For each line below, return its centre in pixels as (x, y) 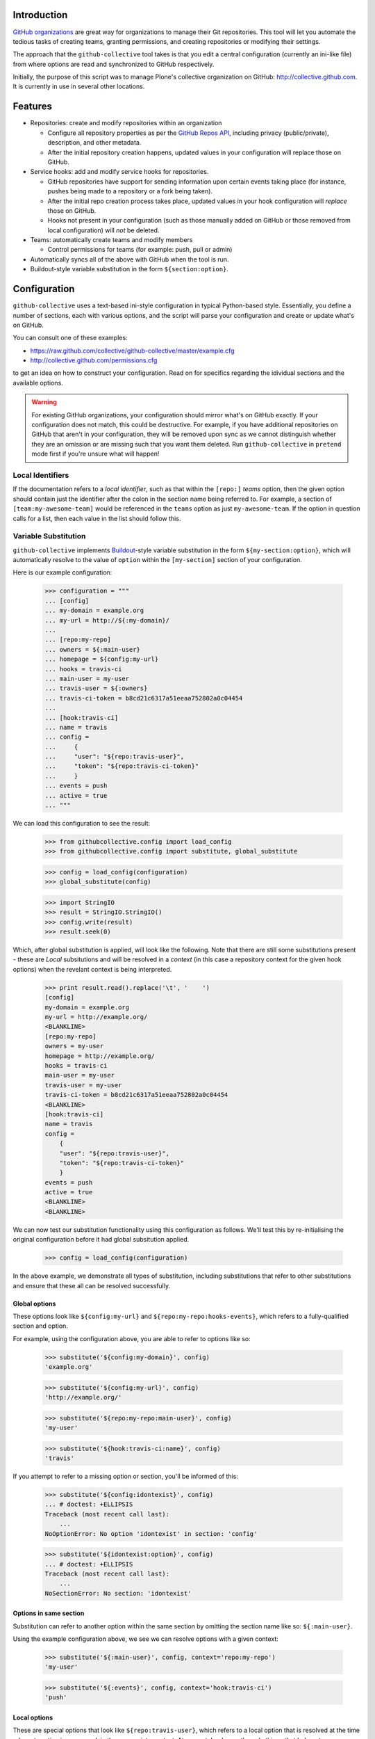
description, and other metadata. (94, 143)
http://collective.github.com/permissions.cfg (94, 360)
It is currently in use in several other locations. (79, 86)
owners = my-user (74, 1046)
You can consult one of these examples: (70, 338)
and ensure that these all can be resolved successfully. (91, 1285)
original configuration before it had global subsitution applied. (101, 1240)
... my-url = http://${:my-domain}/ (107, 620)
